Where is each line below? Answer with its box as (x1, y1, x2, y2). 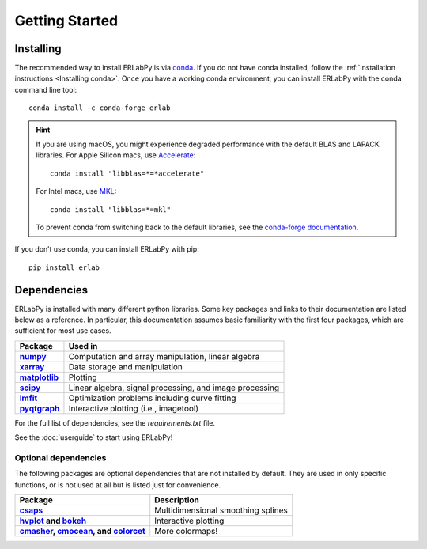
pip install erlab (28, 263, 100, 272)
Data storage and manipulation (68, 361, 183, 372)
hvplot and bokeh (19, 515, 87, 526)
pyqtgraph (19, 403, 60, 414)
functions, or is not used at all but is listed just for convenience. (14, 479, 221, 490)
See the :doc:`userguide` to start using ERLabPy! (14, 433, 173, 442)
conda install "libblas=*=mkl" (50, 205, 172, 214)
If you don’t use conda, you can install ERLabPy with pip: (14, 244, 199, 254)
